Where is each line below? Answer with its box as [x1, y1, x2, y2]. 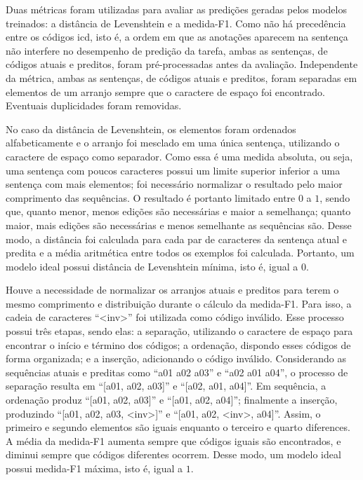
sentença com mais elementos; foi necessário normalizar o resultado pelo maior [6, 177, 343, 191]
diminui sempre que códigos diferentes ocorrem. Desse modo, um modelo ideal [6, 447, 341, 462]
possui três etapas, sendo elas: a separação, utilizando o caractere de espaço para [6, 324, 353, 338]
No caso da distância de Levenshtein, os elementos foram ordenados [6, 121, 296, 136]
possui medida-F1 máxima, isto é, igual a [6, 461, 183, 475]
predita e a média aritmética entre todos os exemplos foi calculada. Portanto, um [6, 245, 355, 260]
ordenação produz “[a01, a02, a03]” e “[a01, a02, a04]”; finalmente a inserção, [6, 392, 338, 407]
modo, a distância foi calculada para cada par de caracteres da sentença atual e [6, 231, 348, 246]
